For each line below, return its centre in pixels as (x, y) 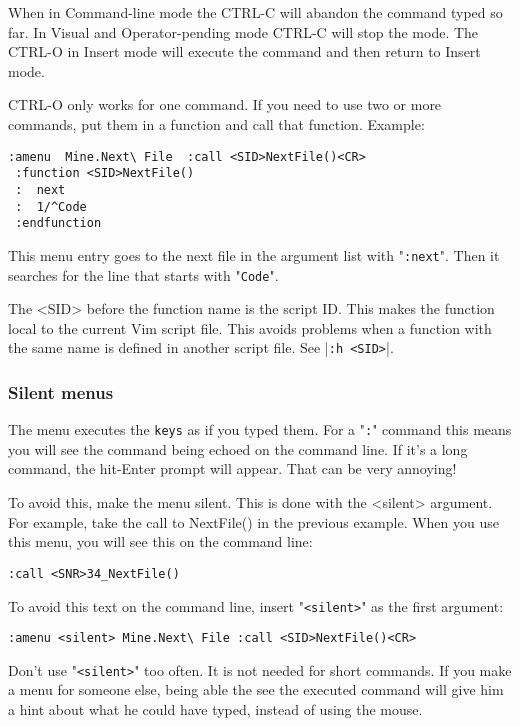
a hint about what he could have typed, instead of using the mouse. (215, 709)
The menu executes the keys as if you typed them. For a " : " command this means (260, 429)
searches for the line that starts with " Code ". (143, 274)
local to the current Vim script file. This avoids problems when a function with (250, 327)
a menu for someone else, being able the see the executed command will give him (256, 689)
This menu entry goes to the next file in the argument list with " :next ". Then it (254, 254)
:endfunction (58, 223)
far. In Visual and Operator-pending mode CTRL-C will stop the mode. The (243, 31)
